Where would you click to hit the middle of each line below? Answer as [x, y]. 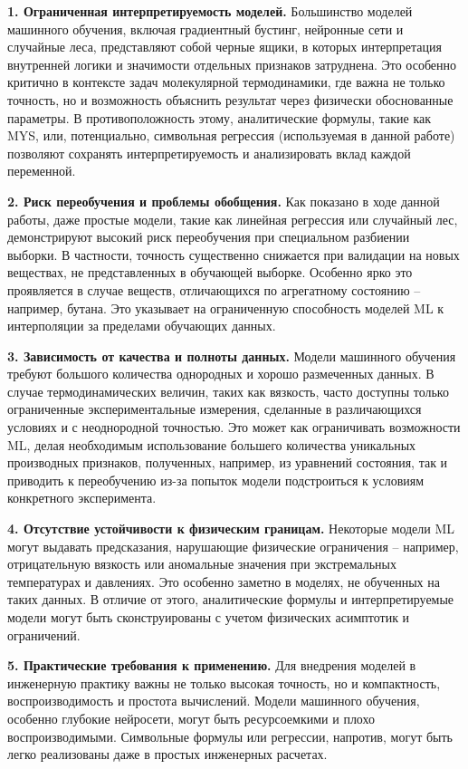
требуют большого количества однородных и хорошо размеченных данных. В [221, 374]
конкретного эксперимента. [82, 498]
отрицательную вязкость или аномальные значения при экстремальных [202, 564]
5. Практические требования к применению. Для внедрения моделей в [212, 665]
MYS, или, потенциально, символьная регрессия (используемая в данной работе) [231, 135]
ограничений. [44, 634]
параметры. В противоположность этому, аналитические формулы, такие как [220, 117]
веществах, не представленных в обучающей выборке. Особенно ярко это [210, 272]
